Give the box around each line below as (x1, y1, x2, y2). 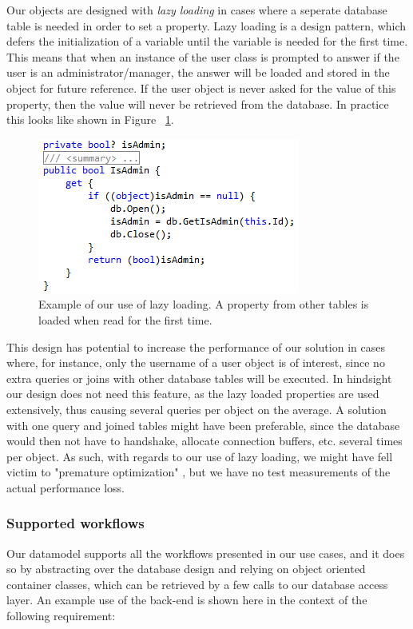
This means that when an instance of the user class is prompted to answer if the (6, 48, 399, 65)
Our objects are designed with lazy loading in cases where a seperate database (6, 2, 387, 18)
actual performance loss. (6, 479, 125, 496)
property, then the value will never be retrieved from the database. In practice (6, 95, 389, 112)
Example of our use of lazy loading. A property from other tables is (38, 296, 369, 313)
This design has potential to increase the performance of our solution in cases (6, 338, 385, 355)
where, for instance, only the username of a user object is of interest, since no (6, 354, 385, 371)
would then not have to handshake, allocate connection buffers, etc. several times (6, 432, 403, 449)
